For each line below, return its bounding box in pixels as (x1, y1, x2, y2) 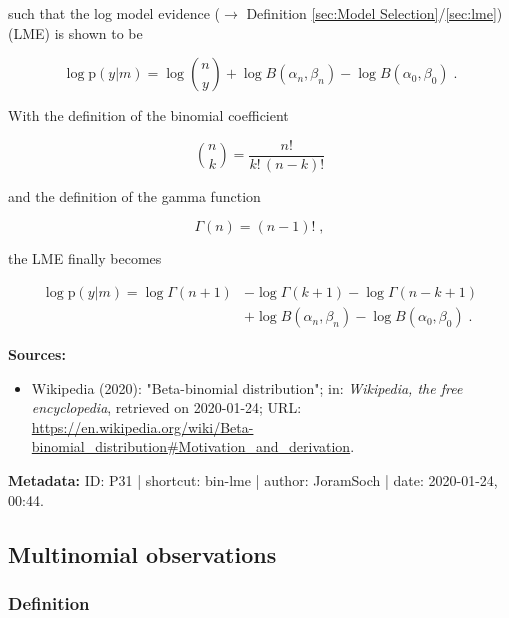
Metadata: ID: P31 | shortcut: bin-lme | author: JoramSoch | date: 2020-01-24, (8, 470, 498, 491)
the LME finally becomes (8, 248, 162, 269)
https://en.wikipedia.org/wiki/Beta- (31, 416, 254, 437)
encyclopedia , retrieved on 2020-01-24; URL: (31, 397, 302, 418)
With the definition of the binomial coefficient (8, 105, 289, 126)
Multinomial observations (8, 538, 277, 569)
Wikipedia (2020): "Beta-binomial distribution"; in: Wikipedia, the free (31, 377, 463, 398)
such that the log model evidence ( (8, 3, 221, 23)
